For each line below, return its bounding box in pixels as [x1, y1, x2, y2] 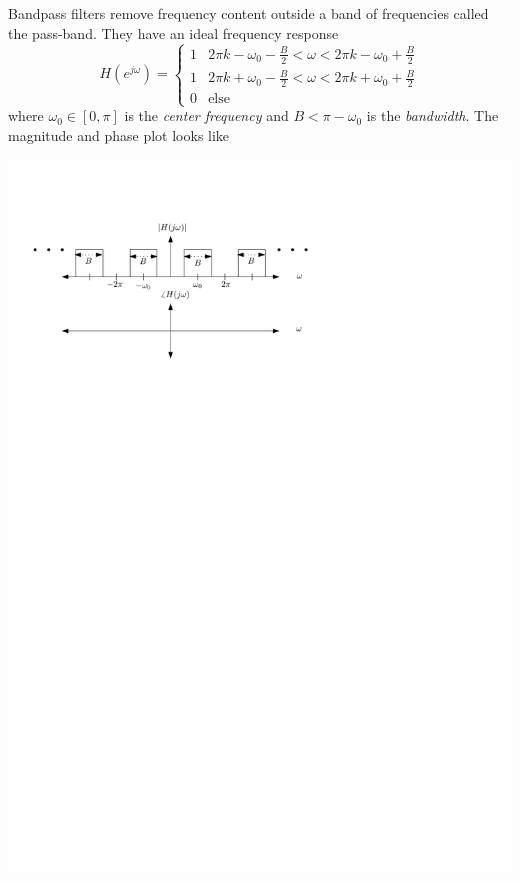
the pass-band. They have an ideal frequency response [8, 22, 339, 43]
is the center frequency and [124, 105, 289, 126]
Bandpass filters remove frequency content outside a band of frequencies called [8, 3, 489, 23]
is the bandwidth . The [366, 105, 499, 126]
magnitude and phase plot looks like [8, 125, 230, 146]
